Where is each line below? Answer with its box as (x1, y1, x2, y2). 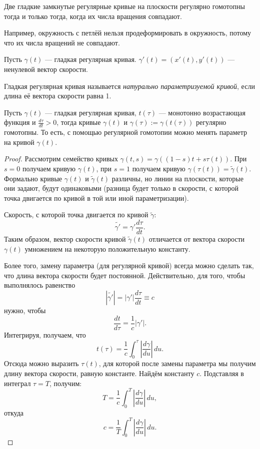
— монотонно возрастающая (158, 107, 245, 117)
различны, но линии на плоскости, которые (111, 173, 243, 183)
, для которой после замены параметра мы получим (98, 358, 256, 369)
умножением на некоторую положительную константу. (24, 243, 190, 254)
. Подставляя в (199, 368, 244, 379)
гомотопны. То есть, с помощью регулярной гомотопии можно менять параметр (4, 127, 247, 137)
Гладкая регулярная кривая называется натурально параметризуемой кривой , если (4, 80, 255, 91)
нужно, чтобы (4, 305, 46, 316)
